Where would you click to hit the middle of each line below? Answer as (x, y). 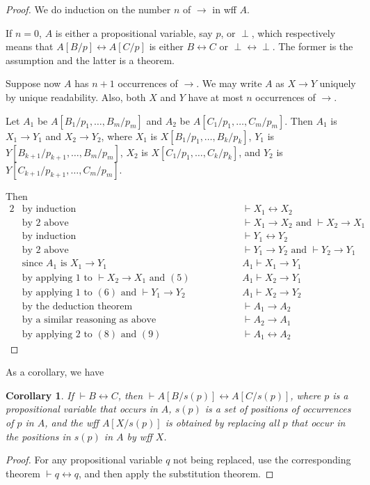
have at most (216, 97)
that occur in (318, 423)
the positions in (38, 436)
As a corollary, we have (55, 372)
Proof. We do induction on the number (88, 9)
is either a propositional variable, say (134, 32)
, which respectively (293, 32)
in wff (224, 9)
